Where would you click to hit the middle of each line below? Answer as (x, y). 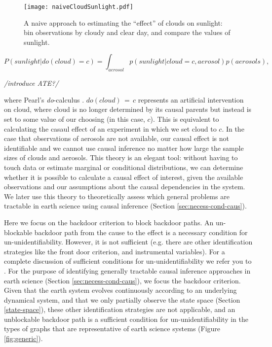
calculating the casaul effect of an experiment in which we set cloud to (110, 128)
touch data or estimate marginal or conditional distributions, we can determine (124, 167)
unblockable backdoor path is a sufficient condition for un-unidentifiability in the (126, 319)
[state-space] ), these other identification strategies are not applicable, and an (120, 309)
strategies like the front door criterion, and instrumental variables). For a (115, 251)
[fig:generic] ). (23, 338)
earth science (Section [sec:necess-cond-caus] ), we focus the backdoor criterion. (122, 280)
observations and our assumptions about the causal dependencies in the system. (125, 187)
